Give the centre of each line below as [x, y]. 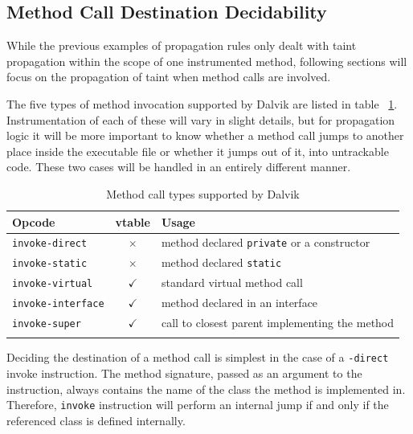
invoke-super [47, 324]
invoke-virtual [53, 284]
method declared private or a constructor [266, 242]
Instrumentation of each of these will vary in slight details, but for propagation [201, 119]
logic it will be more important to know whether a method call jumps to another [205, 135]
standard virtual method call [232, 283]
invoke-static [50, 264]
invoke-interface [58, 304]
